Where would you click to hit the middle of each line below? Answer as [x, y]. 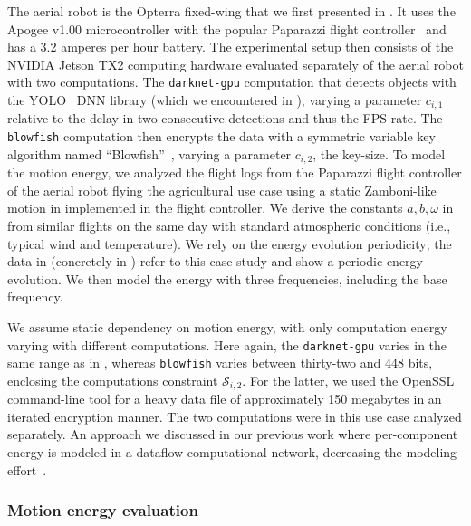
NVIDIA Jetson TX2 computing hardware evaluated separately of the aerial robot [235, 64]
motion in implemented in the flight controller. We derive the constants [205, 208]
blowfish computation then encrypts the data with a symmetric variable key [221, 136]
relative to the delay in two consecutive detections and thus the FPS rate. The [225, 118]
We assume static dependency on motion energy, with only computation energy [227, 326]
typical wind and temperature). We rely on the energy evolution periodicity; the [230, 243]
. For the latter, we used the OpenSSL [348, 380]
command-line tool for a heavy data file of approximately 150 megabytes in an [225, 399]
